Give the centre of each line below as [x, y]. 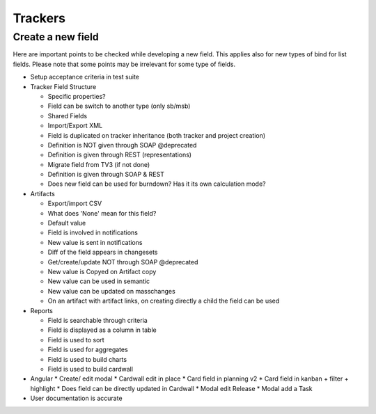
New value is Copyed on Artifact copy [102, 271]
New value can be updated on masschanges [111, 291]
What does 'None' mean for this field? [102, 213]
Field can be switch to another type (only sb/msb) [119, 106]
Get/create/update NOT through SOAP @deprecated [123, 262]
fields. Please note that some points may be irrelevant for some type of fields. [124, 64]
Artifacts [42, 193]
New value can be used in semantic [99, 281]
